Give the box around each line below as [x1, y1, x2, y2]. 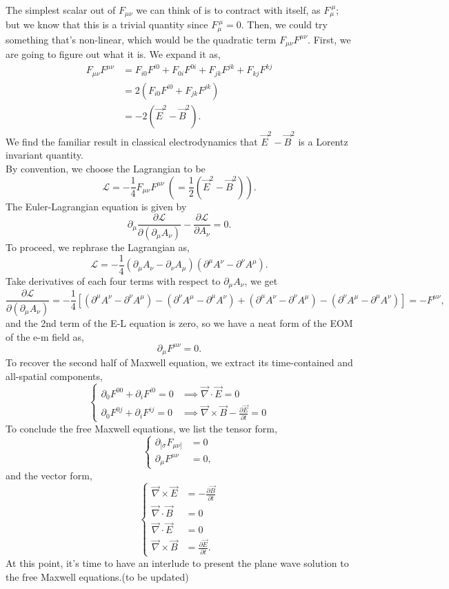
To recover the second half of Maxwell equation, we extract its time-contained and [6, 355, 353, 370]
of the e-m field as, [6, 329, 85, 343]
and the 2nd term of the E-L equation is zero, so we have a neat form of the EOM [6, 316, 353, 330]
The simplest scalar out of [6, 3, 116, 17]
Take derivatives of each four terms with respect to [6, 273, 221, 288]
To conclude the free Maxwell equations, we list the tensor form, [6, 421, 277, 435]
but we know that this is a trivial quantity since [6, 17, 208, 32]
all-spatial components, [6, 368, 103, 383]
